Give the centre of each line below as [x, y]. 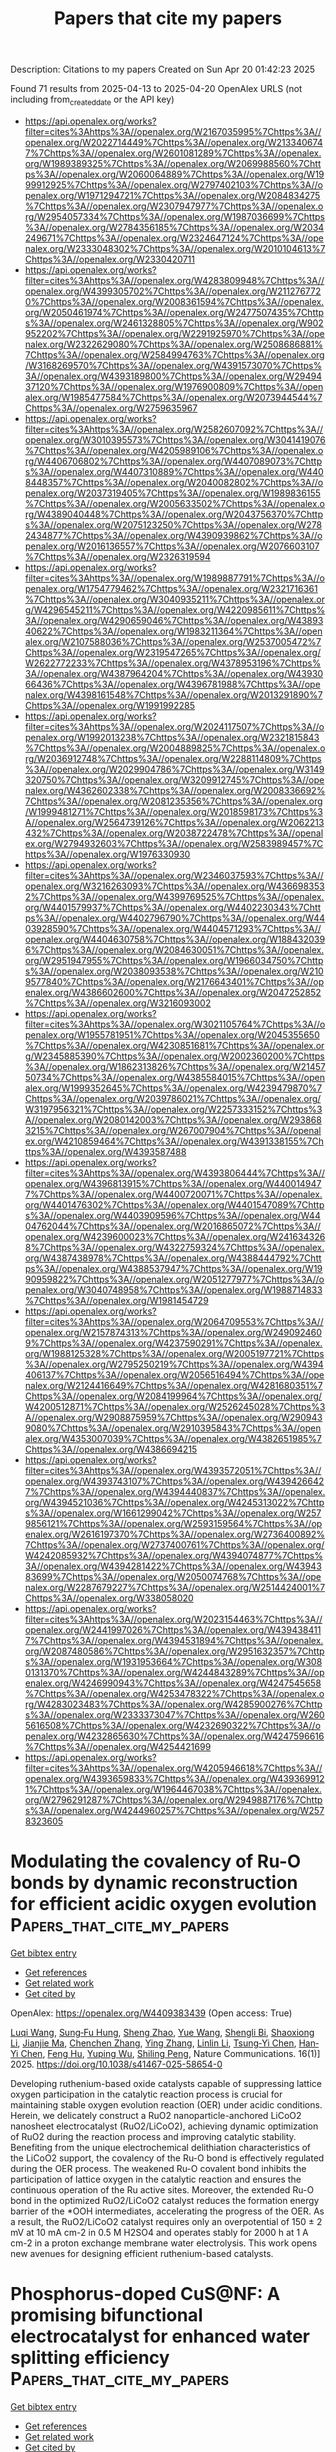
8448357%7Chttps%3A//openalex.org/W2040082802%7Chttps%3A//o [174, 482]
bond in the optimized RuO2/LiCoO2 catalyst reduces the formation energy [165, 2200]
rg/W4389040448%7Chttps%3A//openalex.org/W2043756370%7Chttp [173, 514]
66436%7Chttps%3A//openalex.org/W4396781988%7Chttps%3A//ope [172, 684]
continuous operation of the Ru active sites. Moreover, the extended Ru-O [162, 2189]
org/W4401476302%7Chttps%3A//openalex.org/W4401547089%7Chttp [174, 1204]
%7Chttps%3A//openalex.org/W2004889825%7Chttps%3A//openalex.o [175, 748]
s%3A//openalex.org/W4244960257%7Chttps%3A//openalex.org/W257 [174, 1810]
